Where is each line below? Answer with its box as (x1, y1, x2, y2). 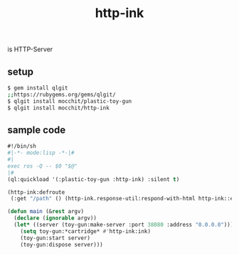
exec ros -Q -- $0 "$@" (7, 162, 78, 170)
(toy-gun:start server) (20, 234, 91, 242)
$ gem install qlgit (7, 85, 69, 92)
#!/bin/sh (7, 143, 37, 150)
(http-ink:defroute (7, 188, 65, 196)
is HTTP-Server (7, 45, 53, 54)
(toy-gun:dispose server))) (20, 241, 103, 248)
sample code (7, 124, 66, 136)
